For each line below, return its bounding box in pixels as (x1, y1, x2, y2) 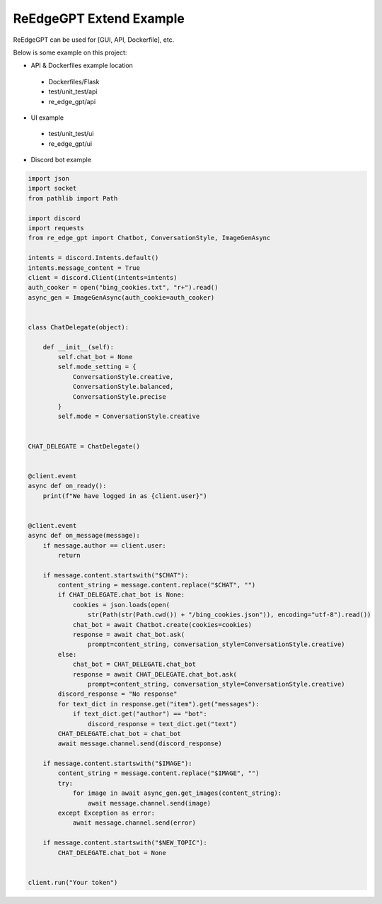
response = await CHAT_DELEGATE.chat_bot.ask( (72, 670, 237, 678)
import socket (28, 184, 77, 193)
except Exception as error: (57, 809, 156, 818)
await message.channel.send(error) (72, 819, 196, 827)
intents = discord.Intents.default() (28, 254, 159, 262)
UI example (30, 113, 64, 122)
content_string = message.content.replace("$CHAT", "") (57, 581, 256, 589)
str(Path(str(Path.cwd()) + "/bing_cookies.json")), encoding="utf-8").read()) (87, 611, 371, 619)
